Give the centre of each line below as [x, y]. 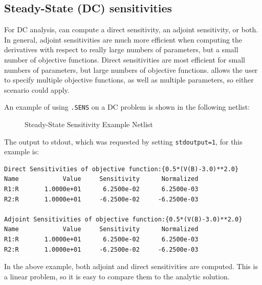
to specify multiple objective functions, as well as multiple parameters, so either [129, 80]
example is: [22, 151]
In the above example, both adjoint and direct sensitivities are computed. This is [131, 266]
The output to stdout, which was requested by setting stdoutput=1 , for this [123, 141]
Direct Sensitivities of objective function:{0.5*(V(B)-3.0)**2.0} [122, 169]
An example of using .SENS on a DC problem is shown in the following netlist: [127, 107]
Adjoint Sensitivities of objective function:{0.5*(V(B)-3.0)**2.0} [123, 219]
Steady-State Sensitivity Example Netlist [89, 124]
